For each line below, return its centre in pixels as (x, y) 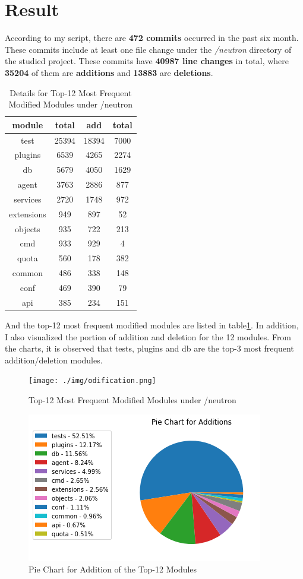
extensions (28, 213)
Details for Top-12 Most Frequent (71, 92)
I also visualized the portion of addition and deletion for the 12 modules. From (148, 336)
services (28, 199)
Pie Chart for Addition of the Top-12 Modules (113, 569)
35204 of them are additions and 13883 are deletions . (109, 72)
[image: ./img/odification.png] (92, 381)
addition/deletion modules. (54, 360)
